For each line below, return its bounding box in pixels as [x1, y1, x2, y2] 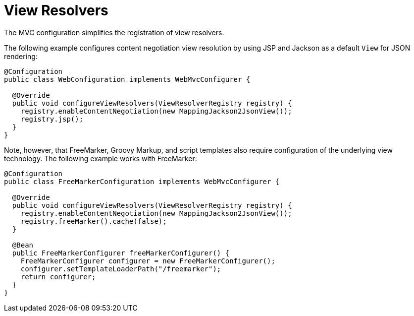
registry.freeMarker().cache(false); [20, 217, 167, 225]
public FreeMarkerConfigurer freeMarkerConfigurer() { [12, 249, 230, 257]
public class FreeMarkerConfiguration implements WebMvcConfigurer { [4, 177, 280, 186]
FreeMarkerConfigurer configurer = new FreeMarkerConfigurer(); [20, 256, 275, 265]
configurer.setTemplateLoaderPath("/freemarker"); [20, 264, 221, 273]
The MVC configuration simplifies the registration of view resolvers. [4, 28, 224, 37]
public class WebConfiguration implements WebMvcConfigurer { [4, 75, 251, 83]
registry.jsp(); [20, 115, 84, 123]
